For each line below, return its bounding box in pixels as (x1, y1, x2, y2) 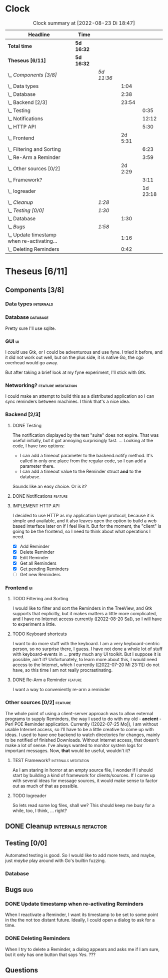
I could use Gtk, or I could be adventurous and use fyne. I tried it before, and (5, 349, 163, 355)
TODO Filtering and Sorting (12, 596, 68, 602)
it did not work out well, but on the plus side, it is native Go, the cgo (5, 354, 144, 360)
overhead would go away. (5, 360, 58, 366)
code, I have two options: (12, 443, 65, 449)
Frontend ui (5, 584, 32, 591)
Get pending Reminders (19, 566, 69, 572)
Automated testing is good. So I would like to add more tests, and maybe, (5, 852, 156, 858)
